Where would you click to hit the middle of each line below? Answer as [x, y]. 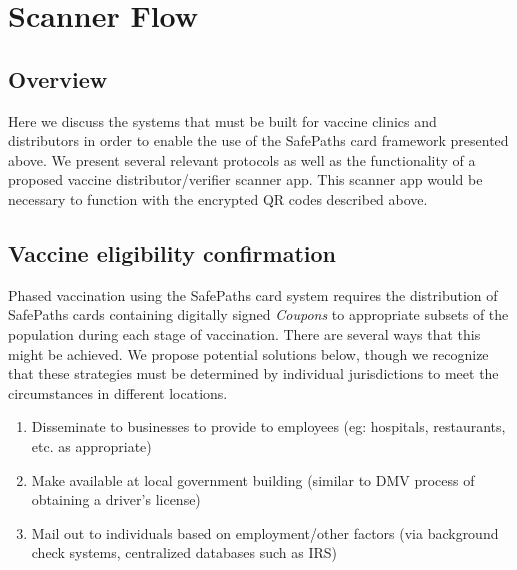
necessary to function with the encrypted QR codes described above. [218, 198]
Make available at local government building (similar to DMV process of [253, 479]
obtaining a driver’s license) [116, 499]
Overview [58, 78]
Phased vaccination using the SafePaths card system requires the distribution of [253, 294]
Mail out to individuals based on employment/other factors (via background [265, 532]
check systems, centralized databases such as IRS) [184, 552]
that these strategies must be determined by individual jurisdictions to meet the [253, 373]
